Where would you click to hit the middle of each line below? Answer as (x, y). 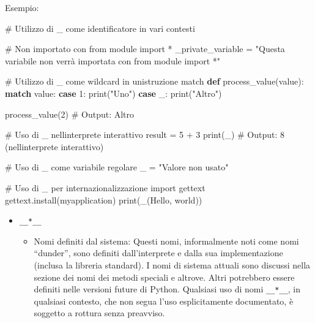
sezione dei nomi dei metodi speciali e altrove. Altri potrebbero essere (164, 277)
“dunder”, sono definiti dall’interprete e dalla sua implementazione (158, 253)
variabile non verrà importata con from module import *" (113, 60)
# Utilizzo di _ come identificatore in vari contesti (100, 28)
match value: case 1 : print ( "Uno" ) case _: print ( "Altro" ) (113, 93)
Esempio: (22, 7)
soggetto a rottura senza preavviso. (99, 313)
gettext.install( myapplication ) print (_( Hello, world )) (104, 199)
